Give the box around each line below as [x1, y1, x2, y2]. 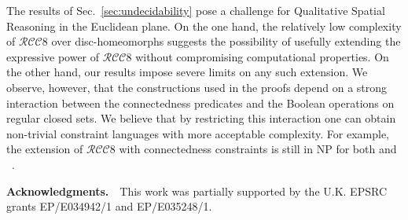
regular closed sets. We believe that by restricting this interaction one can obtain [6, 110, 396, 126]
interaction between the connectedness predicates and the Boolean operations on [6, 94, 395, 111]
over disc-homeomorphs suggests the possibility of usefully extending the [51, 33, 401, 49]
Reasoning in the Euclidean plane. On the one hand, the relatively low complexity [6, 17, 402, 34]
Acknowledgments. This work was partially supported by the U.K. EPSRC [6, 182, 387, 199]
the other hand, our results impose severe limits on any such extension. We [6, 64, 368, 80]
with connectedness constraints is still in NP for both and [119, 141, 397, 157]
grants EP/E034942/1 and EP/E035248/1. [6, 198, 212, 214]
